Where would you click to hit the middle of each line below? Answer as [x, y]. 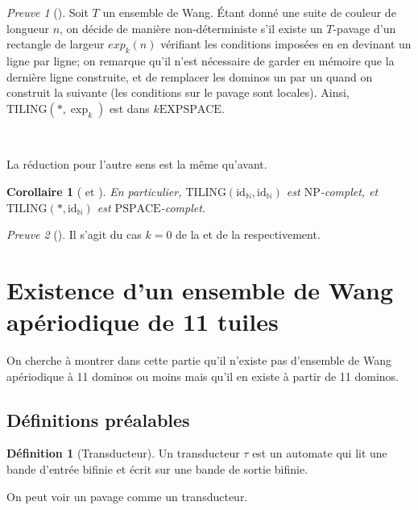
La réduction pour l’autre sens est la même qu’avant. [137, 164]
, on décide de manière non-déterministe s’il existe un [191, 28]
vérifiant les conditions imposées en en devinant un [286, 44]
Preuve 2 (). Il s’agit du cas [74, 234]
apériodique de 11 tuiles [143, 322]
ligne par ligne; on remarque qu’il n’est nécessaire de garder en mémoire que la [201, 60]
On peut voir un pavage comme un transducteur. [127, 496]
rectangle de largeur [56, 44]
